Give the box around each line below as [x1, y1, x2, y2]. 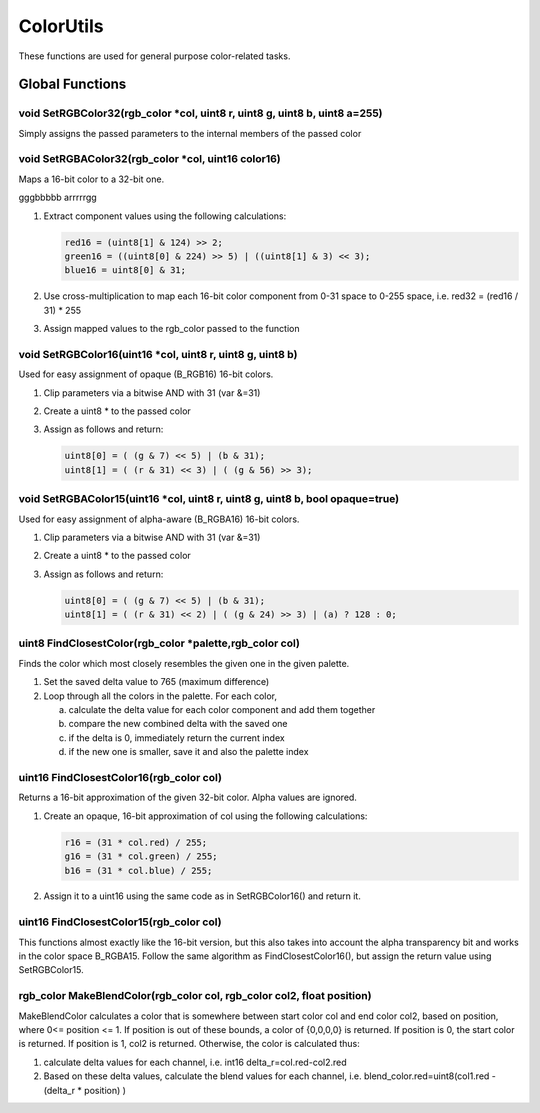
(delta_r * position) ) [43, 1084, 127, 1096]
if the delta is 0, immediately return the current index [68, 731, 285, 744]
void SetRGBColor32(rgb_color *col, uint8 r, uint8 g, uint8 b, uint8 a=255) [18, 106, 384, 120]
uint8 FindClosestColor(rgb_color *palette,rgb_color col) [18, 636, 300, 650]
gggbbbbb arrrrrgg [18, 191, 97, 204]
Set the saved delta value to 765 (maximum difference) [43, 676, 270, 688]
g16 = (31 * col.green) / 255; [64, 851, 219, 862]
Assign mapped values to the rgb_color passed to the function [43, 323, 300, 335]
